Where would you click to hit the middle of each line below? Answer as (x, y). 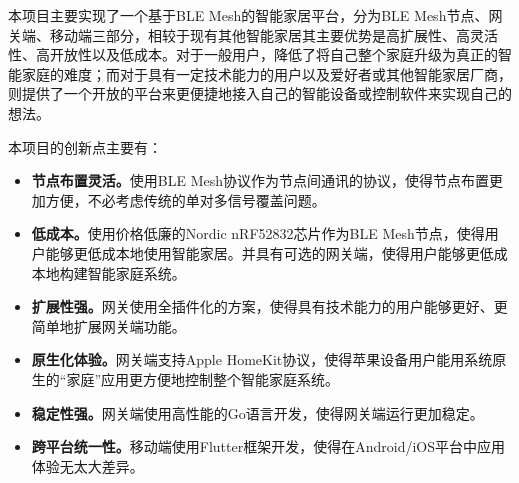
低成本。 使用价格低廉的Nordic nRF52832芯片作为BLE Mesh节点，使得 (258, 233)
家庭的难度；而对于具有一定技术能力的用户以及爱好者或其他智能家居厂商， (266, 73)
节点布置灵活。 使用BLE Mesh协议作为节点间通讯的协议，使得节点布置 (260, 180)
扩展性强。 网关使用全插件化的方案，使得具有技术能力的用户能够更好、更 (269, 306)
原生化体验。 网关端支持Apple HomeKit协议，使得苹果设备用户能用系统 (262, 359)
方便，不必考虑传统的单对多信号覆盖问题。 (185, 199)
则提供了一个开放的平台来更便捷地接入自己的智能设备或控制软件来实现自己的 (260, 93)
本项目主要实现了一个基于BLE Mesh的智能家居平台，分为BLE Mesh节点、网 (255, 15)
